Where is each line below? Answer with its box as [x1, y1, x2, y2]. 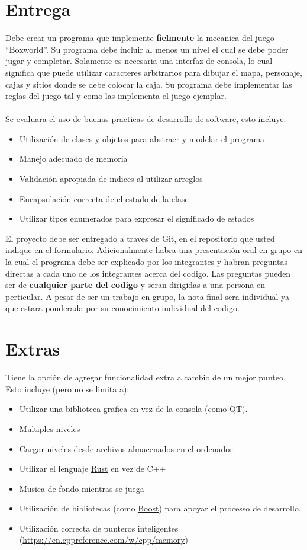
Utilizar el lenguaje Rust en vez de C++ [19, 462, 166, 475]
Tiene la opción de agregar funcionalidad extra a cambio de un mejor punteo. [5, 371, 286, 383]
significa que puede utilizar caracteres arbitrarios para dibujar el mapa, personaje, [5, 66, 302, 78]
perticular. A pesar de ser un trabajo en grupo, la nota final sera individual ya [5, 290, 290, 302]
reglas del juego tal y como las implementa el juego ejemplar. [5, 89, 227, 102]
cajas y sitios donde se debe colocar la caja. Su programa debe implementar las [5, 78, 292, 90]
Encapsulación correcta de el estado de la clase [19, 192, 189, 204]
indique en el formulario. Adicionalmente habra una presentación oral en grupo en [5, 244, 303, 256]
